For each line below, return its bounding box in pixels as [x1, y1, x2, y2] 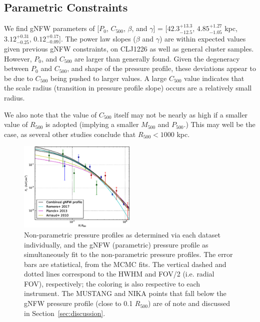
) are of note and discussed [147, 298, 230, 308]
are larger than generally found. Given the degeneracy [74, 53, 240, 63]
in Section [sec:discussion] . [24, 307, 105, 318]
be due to [4, 72, 33, 83]
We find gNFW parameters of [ [4, 23, 99, 33]
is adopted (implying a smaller [45, 119, 139, 129]
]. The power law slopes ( [59, 33, 136, 43]
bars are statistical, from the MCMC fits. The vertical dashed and [24, 258, 226, 269]
